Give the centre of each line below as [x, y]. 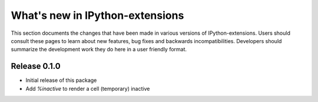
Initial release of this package [61, 80]
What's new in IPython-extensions [97, 15]
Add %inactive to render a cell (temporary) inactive [88, 88]
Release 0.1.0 [36, 66]
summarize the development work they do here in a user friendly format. [99, 50]
